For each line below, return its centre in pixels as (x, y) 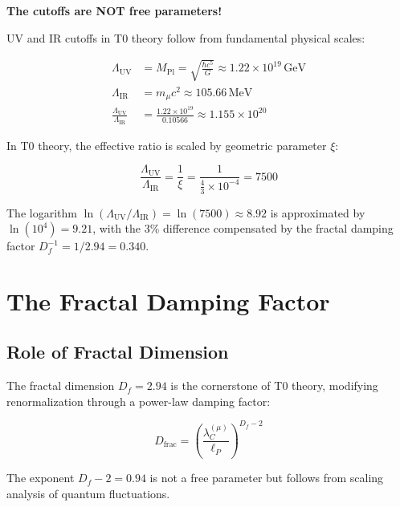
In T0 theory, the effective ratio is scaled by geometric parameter (167, 145)
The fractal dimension (61, 385)
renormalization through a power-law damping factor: (139, 401)
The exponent (41, 478)
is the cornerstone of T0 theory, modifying (274, 385)
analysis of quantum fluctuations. (88, 493)
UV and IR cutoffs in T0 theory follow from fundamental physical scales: (186, 37)
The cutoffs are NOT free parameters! (114, 10)
